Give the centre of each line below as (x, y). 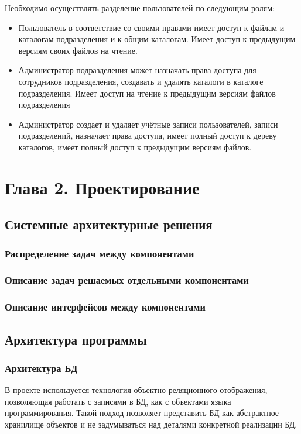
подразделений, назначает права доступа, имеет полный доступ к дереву (148, 135)
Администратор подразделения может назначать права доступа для (137, 70)
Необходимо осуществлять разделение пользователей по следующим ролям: (140, 8)
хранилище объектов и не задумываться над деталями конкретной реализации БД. (151, 424)
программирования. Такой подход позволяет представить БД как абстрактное (142, 413)
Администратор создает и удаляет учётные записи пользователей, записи (148, 124)
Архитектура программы (76, 339)
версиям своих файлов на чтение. (78, 50)
